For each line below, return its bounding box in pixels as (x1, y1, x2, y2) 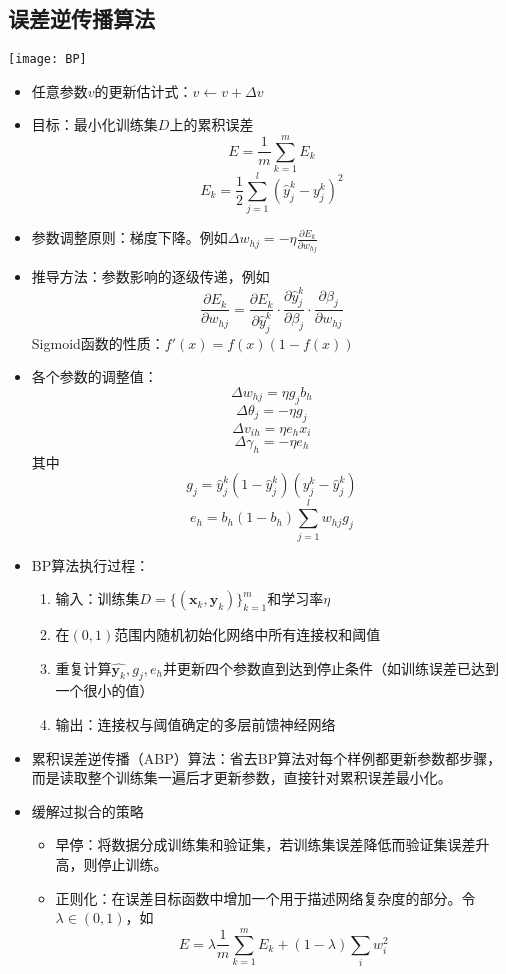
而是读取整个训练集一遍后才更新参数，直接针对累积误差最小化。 (31, 767, 452, 788)
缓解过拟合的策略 (31, 800, 144, 821)
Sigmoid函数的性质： (31, 332, 165, 353)
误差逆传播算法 (8, 3, 155, 34)
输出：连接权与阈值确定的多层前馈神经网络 (55, 714, 336, 735)
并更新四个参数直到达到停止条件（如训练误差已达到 (162, 657, 499, 678)
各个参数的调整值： (31, 366, 158, 387)
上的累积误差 (169, 114, 254, 135)
